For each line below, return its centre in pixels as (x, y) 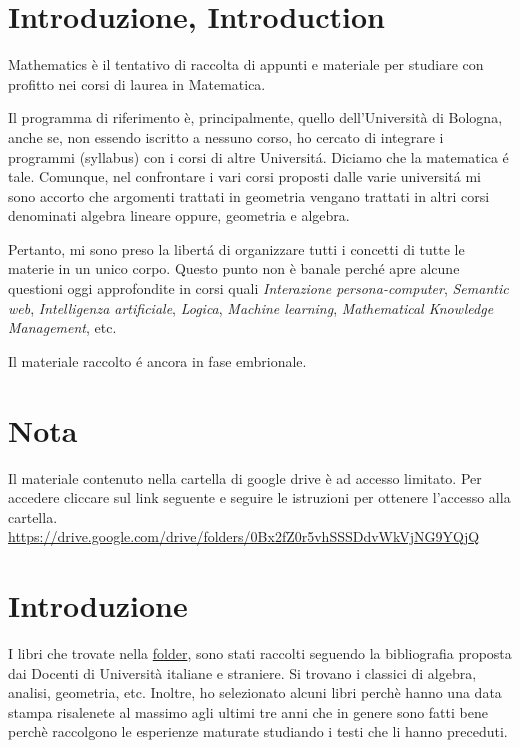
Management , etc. (62, 327)
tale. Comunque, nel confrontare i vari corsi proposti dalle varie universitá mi (245, 176)
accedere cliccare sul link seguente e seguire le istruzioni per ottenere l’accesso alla (259, 497)
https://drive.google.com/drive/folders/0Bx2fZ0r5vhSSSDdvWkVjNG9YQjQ (244, 536)
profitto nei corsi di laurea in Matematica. (137, 83)
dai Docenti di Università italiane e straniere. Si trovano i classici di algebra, (242, 672)
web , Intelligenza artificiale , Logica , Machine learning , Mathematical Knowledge (251, 307)
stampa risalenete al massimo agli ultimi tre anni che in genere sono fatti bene (248, 711)
